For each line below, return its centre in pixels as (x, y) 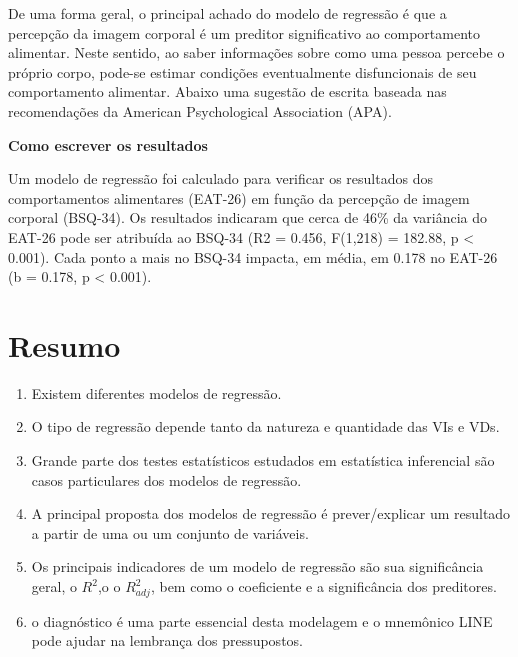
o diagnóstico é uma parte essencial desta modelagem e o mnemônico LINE (262, 620)
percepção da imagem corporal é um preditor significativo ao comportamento (244, 32)
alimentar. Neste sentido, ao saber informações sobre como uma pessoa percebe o (256, 52)
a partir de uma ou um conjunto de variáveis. (170, 532)
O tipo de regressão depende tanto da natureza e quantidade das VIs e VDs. (265, 426)
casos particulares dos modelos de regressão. (166, 479)
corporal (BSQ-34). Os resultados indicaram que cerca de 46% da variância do (247, 217)
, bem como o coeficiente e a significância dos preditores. (323, 586)
